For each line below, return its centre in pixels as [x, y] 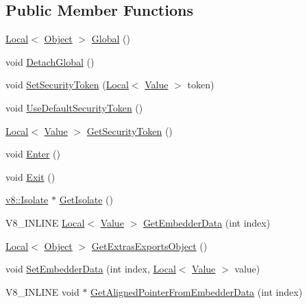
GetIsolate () [86, 200]
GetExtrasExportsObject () [149, 245]
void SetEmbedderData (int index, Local [91, 269]
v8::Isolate [27, 200]
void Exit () [30, 176]
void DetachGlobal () [50, 61]
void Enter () [33, 154]
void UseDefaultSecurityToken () [74, 107]
